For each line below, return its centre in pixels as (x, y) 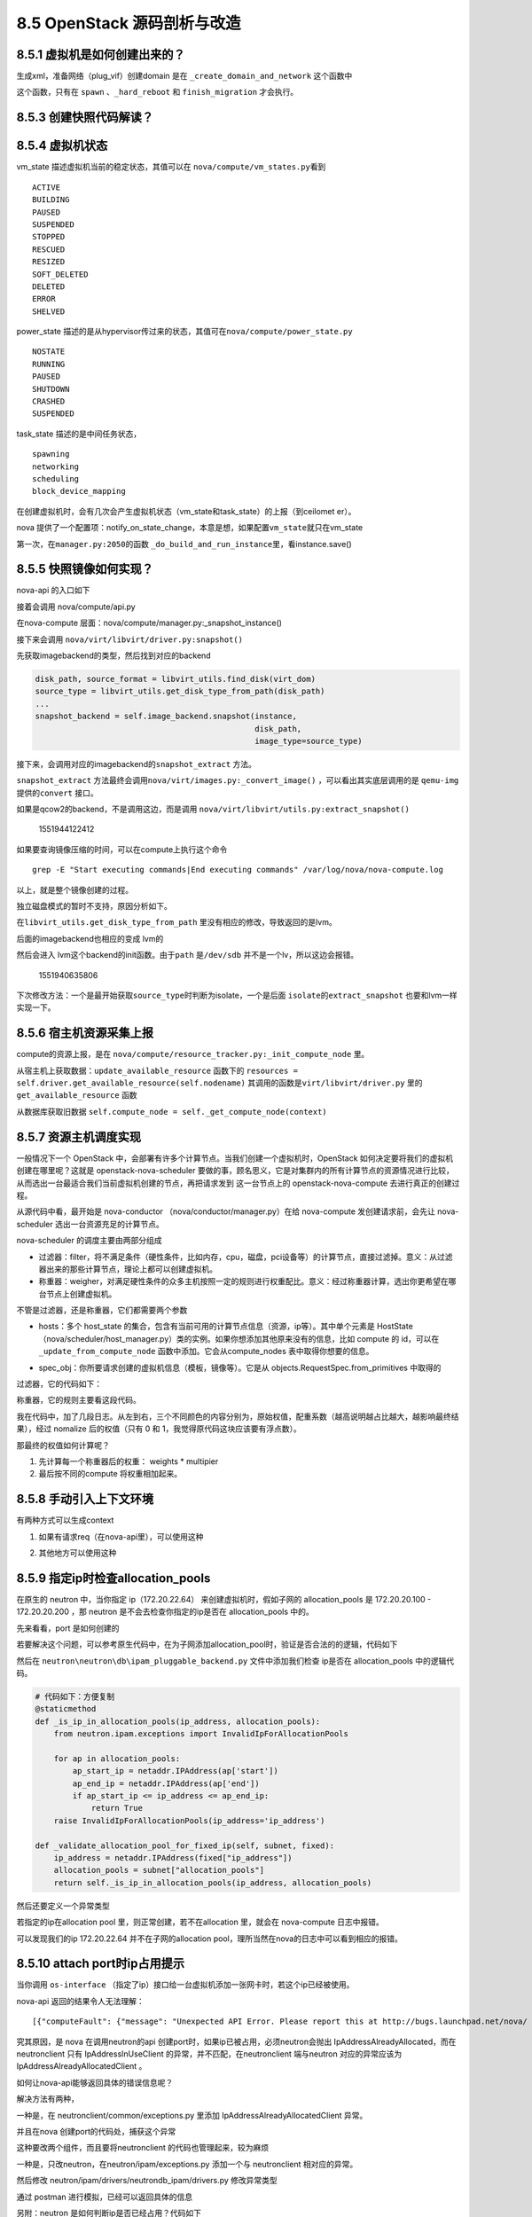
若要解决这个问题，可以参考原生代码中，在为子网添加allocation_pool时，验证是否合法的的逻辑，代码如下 (207, 1644)
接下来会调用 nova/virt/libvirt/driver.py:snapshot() (130, 639)
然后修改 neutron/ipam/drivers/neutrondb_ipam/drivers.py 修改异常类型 (147, 2181)
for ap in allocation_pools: (117, 1759)
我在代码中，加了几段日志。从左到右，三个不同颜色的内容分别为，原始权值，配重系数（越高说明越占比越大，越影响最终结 (238, 1416)
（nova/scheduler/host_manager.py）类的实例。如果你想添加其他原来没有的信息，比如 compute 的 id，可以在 (239, 1338)
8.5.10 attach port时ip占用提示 (101, 1964)
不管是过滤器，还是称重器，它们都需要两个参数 (102, 1310)
